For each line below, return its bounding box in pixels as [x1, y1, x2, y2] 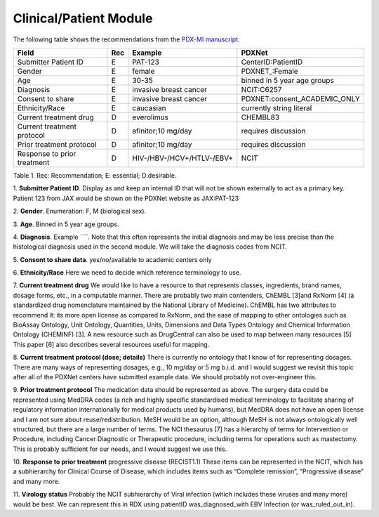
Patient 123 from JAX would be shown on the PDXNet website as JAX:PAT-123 [13, 194, 239, 202]
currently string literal [241, 103, 312, 112]
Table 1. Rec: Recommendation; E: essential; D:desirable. [13, 171, 177, 179]
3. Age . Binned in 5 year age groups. [13, 220, 119, 228]
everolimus [132, 112, 168, 122]
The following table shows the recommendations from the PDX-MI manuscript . [13, 35, 240, 44]
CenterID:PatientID [241, 57, 303, 67]
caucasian [132, 103, 166, 112]
